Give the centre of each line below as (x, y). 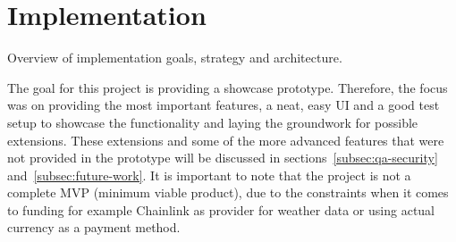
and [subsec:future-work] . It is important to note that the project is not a (209, 175)
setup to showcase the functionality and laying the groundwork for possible (213, 122)
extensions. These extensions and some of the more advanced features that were (226, 140)
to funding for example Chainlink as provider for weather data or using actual (221, 209)
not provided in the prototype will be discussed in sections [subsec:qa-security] (223, 158)
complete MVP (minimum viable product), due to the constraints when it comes (228, 192)
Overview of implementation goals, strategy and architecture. (175, 58)
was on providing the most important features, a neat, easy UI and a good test (224, 105)
